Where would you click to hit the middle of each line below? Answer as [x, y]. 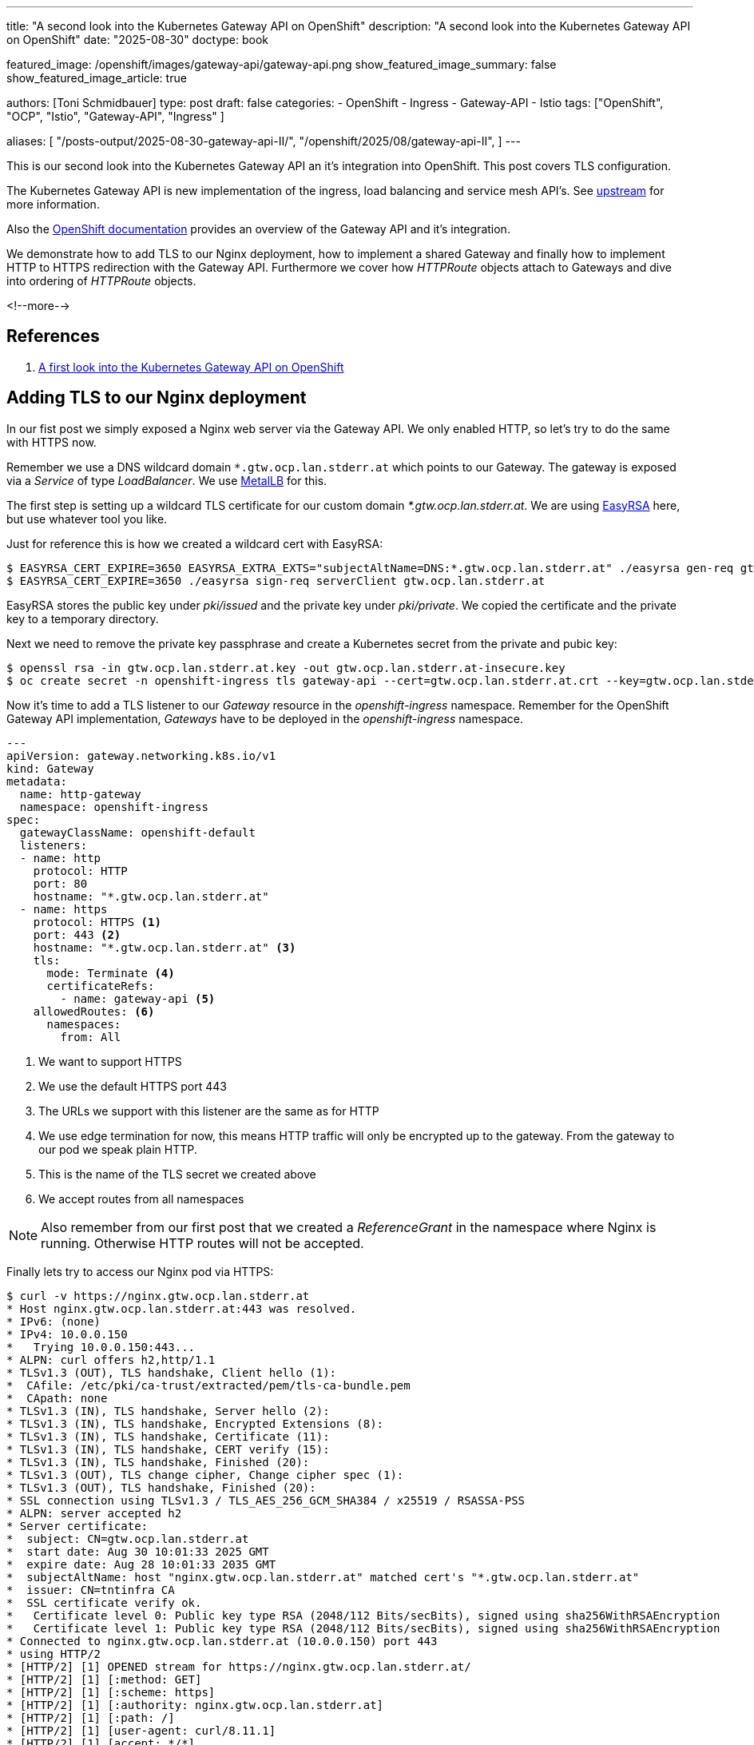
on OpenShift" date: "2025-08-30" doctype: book [138, 40]
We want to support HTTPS [110, 1061]
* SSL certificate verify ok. [104, 1602]
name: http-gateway [80, 794]
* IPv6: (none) [54, 1321]
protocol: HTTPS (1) [97, 922]
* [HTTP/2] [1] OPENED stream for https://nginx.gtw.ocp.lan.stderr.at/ [239, 1666]
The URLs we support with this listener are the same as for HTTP [209, 1111]
